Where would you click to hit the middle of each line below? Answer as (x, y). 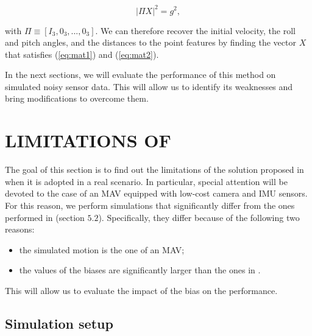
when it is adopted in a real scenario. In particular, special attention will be (146, 181)
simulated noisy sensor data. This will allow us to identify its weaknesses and (149, 86)
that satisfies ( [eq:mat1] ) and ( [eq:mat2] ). (82, 54)
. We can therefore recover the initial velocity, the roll (195, 30)
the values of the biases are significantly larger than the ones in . (140, 270)
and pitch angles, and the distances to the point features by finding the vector (151, 42)
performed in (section (45, 217)
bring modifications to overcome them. (77, 98)
